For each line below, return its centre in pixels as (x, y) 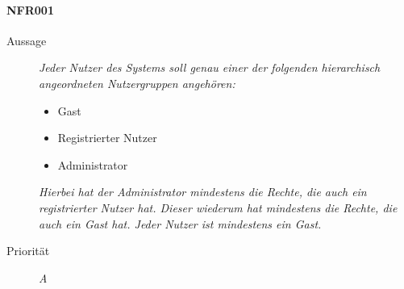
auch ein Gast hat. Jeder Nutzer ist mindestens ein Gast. (180, 223)
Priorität (28, 251)
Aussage (27, 40)
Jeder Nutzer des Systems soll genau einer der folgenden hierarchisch (210, 67)
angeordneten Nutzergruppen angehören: (137, 83)
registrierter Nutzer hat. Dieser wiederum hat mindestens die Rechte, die (218, 207)
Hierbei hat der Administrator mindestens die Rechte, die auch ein (203, 192)
